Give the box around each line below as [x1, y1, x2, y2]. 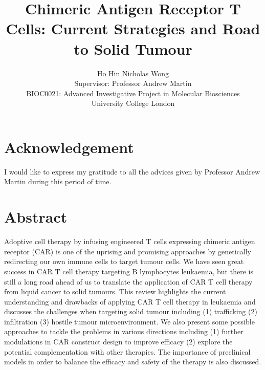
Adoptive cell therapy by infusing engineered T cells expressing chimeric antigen [4, 236, 255, 247]
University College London [91, 98, 175, 108]
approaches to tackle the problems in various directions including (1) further [4, 326, 244, 337]
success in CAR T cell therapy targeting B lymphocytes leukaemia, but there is [4, 266, 253, 276]
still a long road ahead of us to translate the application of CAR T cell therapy [4, 276, 253, 287]
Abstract [4, 206, 68, 227]
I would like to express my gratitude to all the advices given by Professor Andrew [4, 166, 260, 177]
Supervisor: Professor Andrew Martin [74, 78, 192, 89]
